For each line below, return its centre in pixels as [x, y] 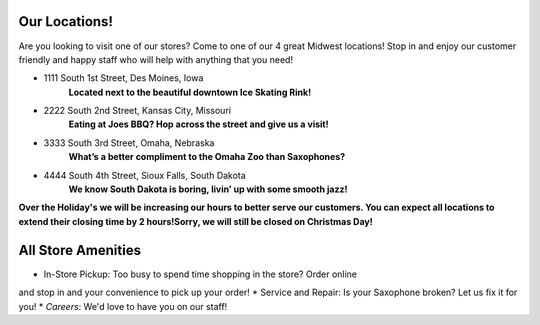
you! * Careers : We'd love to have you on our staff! [123, 306]
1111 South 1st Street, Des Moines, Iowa [123, 78]
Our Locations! [66, 21]
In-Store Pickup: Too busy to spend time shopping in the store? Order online [200, 274]
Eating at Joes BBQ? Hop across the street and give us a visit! [198, 124]
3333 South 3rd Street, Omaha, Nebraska [129, 142]
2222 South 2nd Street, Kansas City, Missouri [137, 111]
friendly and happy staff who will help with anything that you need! [156, 59]
